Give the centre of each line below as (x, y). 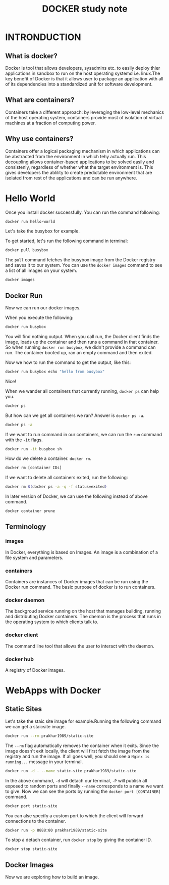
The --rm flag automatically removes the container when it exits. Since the (82, 746)
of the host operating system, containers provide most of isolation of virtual (84, 117)
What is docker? (32, 56)
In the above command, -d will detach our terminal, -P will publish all (76, 780)
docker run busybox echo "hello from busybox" (55, 371)
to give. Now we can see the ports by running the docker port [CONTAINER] (83, 791)
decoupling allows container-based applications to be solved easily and (80, 162)
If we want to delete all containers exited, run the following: (67, 478)
